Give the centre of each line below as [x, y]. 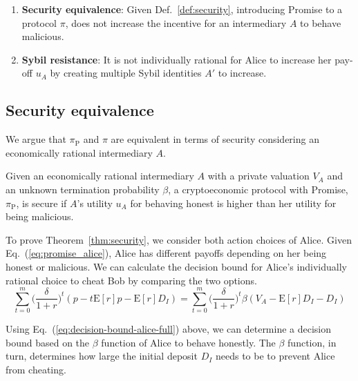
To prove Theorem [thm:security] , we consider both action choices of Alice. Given [179, 239]
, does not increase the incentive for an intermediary [176, 22]
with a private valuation [258, 176]
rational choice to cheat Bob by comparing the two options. [131, 280]
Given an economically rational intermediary [100, 176]
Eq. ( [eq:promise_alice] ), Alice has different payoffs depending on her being [166, 253]
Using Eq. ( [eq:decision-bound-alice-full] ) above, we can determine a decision [169, 329]
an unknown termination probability [83, 189]
